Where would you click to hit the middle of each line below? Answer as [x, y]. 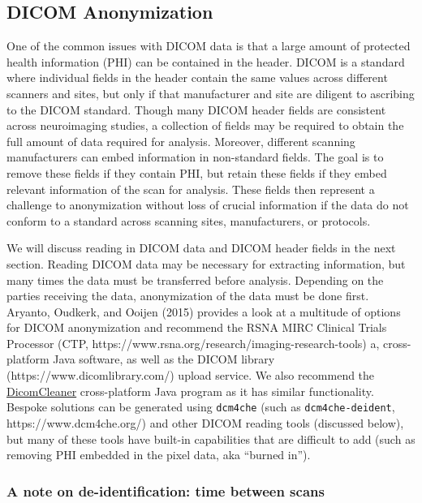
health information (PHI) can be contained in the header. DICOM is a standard [206, 61]
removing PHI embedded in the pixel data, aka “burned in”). [159, 455]
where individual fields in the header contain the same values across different [197, 77]
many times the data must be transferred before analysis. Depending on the [195, 279]
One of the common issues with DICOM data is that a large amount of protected [209, 46]
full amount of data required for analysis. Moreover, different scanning [181, 141]
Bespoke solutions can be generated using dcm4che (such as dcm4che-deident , [201, 407]
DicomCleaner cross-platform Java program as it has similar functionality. [190, 391]
